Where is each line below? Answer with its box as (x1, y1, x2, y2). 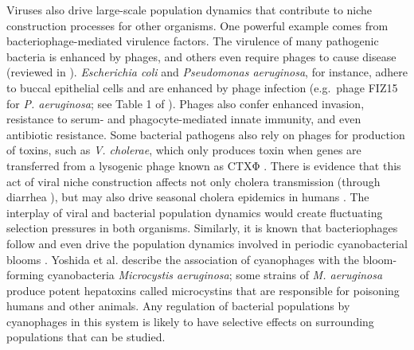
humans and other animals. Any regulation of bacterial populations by (6, 297, 350, 314)
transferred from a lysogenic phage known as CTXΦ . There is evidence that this (6, 157, 401, 173)
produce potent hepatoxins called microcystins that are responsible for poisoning (6, 282, 400, 298)
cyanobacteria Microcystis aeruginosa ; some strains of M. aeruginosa (47, 266, 383, 283)
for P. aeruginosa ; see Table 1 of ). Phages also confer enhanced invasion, (6, 95, 365, 111)
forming (6, 266, 45, 283)
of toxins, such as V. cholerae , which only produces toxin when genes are (6, 142, 361, 158)
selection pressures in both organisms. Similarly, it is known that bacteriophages (6, 220, 398, 236)
